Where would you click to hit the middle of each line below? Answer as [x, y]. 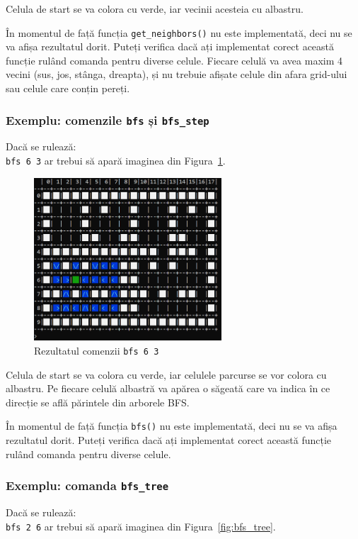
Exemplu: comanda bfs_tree [87, 485]
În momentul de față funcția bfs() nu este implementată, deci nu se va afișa [172, 426]
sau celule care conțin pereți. [68, 88]
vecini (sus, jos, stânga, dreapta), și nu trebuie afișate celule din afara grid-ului [177, 74]
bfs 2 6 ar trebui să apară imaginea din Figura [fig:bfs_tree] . [141, 526]
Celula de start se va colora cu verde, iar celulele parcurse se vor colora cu [166, 374]
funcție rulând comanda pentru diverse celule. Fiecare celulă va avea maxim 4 [174, 60]
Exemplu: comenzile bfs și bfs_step [108, 120]
